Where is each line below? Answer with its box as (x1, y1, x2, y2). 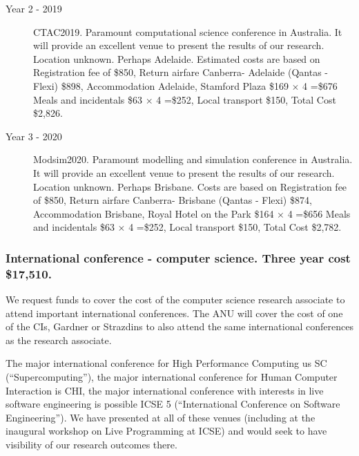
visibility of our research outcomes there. (6, 437, 177, 451)
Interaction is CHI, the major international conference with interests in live (6, 383, 324, 397)
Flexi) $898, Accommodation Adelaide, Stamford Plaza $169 (33, 78, 289, 93)
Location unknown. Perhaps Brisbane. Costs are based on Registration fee (33, 179, 347, 193)
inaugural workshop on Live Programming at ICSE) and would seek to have (6, 424, 327, 438)
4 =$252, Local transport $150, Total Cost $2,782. (128, 220, 342, 234)
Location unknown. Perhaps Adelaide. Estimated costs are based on (33, 51, 320, 66)
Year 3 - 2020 (6, 129, 62, 143)
